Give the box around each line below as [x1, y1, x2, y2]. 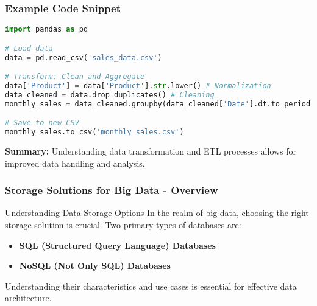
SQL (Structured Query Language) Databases [19, 238, 216, 251]
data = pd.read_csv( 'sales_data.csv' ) [5, 53, 162, 62]
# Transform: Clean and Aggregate [5, 72, 145, 82]
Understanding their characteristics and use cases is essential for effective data [5, 279, 297, 292]
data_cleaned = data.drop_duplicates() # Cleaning [5, 90, 215, 99]
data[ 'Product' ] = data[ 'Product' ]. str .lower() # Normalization [5, 82, 271, 91]
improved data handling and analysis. [5, 156, 145, 169]
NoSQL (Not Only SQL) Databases [19, 259, 171, 272]
